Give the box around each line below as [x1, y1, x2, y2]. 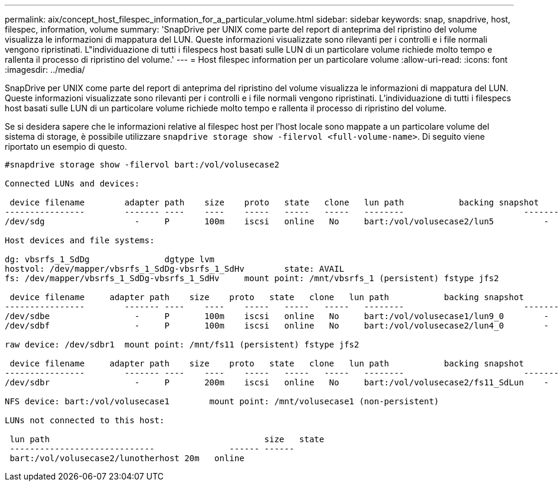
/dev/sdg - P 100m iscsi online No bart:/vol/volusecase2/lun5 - [5, 217, 549, 226]
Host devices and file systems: [5, 236, 155, 245]
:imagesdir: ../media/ [5, 65, 85, 75]
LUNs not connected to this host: [5, 416, 165, 425]
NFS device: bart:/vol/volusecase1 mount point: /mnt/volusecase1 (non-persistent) [5, 397, 439, 406]
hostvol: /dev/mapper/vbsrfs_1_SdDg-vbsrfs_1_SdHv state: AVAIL [5, 264, 345, 273]
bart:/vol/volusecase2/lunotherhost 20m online [9, 453, 245, 463]
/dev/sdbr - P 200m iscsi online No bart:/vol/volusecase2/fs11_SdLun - [5, 378, 549, 387]
